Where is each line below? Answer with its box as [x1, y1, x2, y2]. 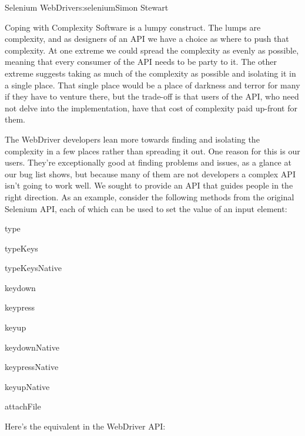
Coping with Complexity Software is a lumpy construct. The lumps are [5, 21, 261, 33]
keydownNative [5, 341, 59, 353]
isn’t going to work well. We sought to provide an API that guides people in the [5, 179, 293, 191]
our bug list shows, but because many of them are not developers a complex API [5, 167, 296, 180]
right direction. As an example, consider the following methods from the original [5, 190, 294, 203]
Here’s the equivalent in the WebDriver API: [5, 420, 166, 432]
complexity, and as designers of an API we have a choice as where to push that [5, 32, 289, 45]
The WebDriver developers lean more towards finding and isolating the [5, 133, 260, 145]
